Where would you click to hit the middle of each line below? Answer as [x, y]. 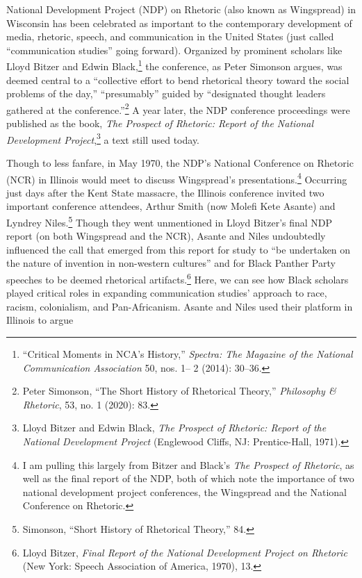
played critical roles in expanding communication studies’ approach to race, [167, 293]
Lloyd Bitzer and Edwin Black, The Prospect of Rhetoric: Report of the [174, 428]
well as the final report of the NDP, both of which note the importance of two [188, 478]
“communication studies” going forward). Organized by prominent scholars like [174, 50]
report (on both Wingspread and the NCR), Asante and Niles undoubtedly [166, 236]
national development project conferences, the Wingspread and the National [184, 492]
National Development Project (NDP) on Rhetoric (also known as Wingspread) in [181, 9]
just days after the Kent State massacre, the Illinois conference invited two [165, 192]
